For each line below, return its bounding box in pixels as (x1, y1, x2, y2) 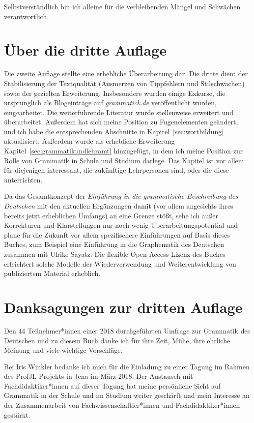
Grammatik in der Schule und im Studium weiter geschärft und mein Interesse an (4, 390, 250, 400)
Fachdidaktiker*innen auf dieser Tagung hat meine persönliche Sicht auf (4, 380, 221, 391)
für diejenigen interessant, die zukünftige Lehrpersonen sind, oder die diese (4, 165, 229, 175)
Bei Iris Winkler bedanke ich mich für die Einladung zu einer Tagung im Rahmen (4, 361, 250, 371)
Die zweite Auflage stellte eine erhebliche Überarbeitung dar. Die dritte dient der (4, 68, 248, 79)
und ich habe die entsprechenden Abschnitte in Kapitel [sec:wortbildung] (4, 126, 224, 136)
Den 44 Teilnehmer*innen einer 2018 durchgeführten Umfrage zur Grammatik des (4, 325, 251, 335)
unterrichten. (4, 174, 43, 184)
